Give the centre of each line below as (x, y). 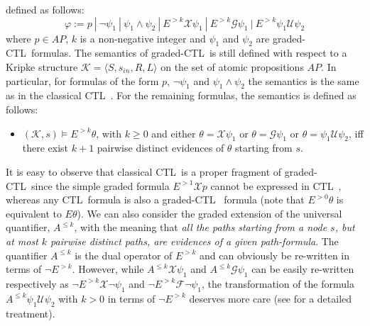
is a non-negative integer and (143, 38)
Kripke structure (42, 66)
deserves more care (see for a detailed (271, 298)
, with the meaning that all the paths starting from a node (201, 227)
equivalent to (34, 213)
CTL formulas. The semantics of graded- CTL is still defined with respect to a (176, 53)
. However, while (108, 269)
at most (22, 241)
